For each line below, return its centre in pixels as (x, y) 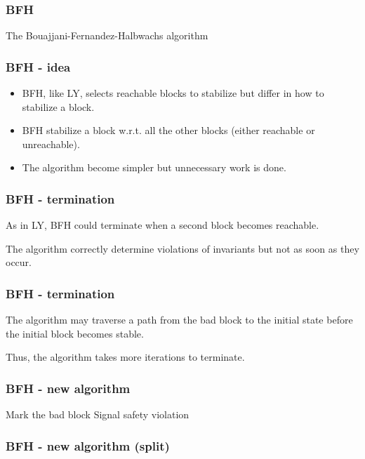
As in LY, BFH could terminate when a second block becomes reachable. (162, 225)
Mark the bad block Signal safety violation (98, 414)
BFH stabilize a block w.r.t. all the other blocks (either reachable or (168, 130)
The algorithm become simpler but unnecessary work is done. (154, 167)
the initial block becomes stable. (75, 333)
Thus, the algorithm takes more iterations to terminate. (125, 357)
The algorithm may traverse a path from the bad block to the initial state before (179, 320)
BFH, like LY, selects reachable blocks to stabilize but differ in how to (173, 93)
